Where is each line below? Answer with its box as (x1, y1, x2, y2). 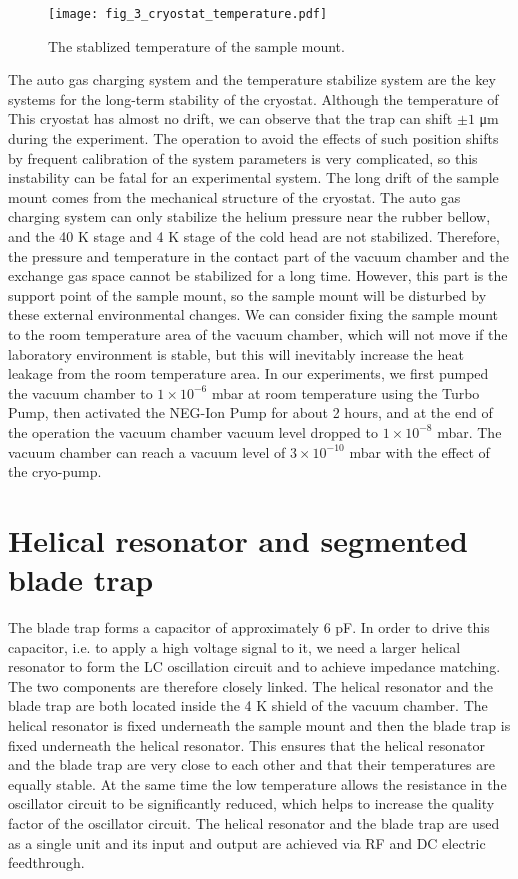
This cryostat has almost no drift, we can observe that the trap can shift (8, 108, 453, 129)
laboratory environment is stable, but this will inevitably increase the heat (8, 343, 464, 364)
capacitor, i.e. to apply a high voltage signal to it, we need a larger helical (8, 636, 461, 657)
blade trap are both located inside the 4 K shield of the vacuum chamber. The (8, 695, 488, 716)
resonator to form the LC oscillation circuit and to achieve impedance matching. (8, 656, 501, 677)
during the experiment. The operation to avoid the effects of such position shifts (8, 128, 499, 149)
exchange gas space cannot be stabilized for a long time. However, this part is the (8, 265, 508, 286)
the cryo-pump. (8, 461, 102, 482)
